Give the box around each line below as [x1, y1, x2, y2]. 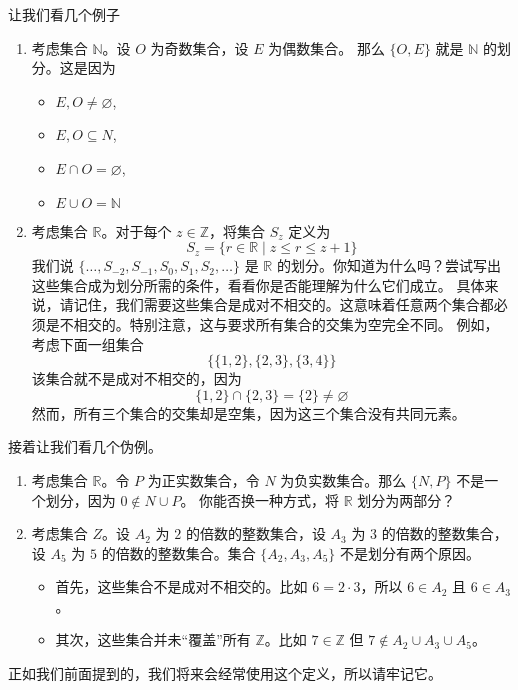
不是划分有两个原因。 [340, 542, 481, 563]
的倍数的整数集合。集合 [101, 542, 256, 563]
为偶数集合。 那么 [268, 37, 385, 58]
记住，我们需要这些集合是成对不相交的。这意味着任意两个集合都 [73, 294, 494, 315]
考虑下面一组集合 [31, 333, 144, 354]
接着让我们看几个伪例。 [8, 436, 162, 457]
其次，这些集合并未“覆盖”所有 [55, 629, 251, 650]
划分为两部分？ [357, 489, 456, 510]
